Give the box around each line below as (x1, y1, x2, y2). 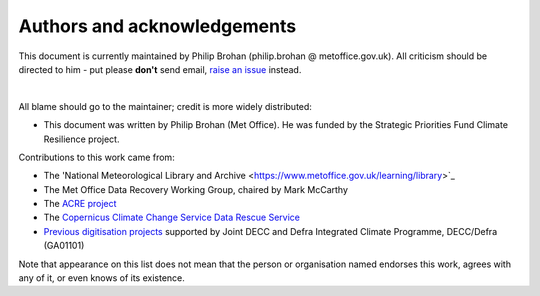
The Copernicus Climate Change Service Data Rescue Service (43, 211, 300, 224)
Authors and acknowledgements (18, 15, 297, 37)
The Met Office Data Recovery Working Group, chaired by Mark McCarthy (43, 183, 349, 195)
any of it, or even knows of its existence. (18, 272, 185, 284)
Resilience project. (43, 133, 120, 145)
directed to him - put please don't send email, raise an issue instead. (18, 63, 302, 75)
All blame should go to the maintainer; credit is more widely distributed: (18, 100, 312, 112)
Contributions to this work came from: (18, 151, 175, 163)
